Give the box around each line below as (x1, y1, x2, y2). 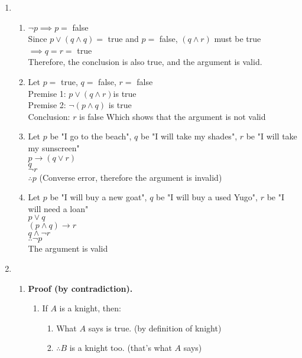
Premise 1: (28, 87, 66, 99)
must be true (214, 32, 261, 45)
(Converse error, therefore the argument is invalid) (39, 171, 222, 183)
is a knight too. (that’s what (69, 341, 172, 354)
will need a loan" (28, 202, 89, 214)
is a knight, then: (59, 302, 121, 314)
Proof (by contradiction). (28, 282, 133, 294)
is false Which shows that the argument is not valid (79, 110, 266, 122)
